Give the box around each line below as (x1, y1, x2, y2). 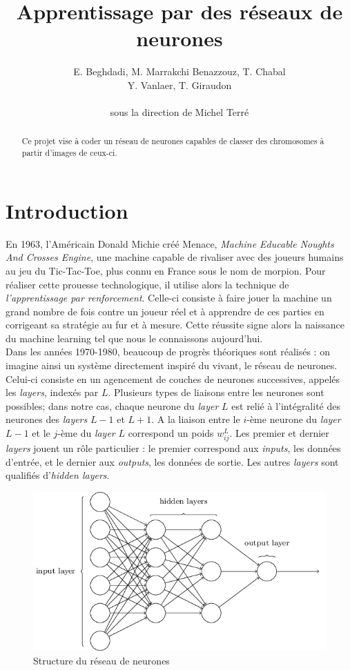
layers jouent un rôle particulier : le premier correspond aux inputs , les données (6, 441, 341, 455)
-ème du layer (57, 426, 115, 440)
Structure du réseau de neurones (33, 653, 170, 667)
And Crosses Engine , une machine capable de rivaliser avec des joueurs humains (6, 250, 344, 264)
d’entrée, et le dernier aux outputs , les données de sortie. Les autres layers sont (6, 454, 339, 469)
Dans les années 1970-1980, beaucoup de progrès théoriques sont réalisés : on (6, 344, 330, 359)
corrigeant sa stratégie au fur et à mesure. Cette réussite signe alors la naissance (6, 317, 344, 332)
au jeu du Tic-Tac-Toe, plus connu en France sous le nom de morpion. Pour (6, 263, 326, 277)
